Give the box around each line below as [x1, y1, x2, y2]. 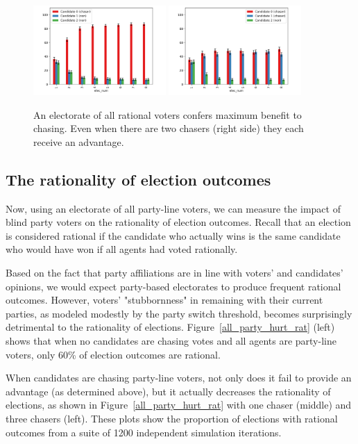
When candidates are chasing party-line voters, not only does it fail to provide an [6, 370, 352, 385]
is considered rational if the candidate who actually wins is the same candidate [6, 228, 341, 242]
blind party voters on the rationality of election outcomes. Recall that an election [6, 215, 351, 229]
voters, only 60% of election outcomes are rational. [6, 347, 221, 361]
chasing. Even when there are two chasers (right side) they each [33, 121, 304, 135]
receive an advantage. [33, 134, 124, 149]
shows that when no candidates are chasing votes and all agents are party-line [6, 334, 336, 348]
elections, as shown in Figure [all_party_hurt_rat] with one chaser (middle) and [6, 397, 352, 412]
